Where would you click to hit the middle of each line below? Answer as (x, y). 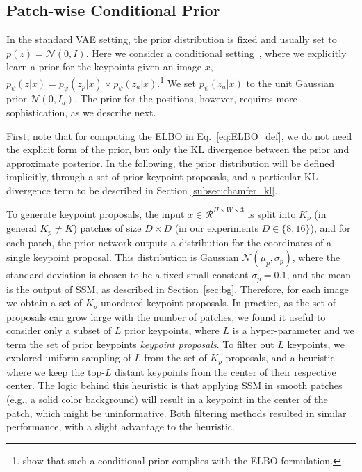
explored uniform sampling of (69, 357)
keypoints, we (316, 344)
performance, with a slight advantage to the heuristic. (121, 426)
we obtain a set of (44, 302)
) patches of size (107, 228)
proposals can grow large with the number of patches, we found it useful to (166, 316)
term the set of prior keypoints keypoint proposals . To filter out (140, 344)
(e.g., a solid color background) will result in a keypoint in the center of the (167, 399)
